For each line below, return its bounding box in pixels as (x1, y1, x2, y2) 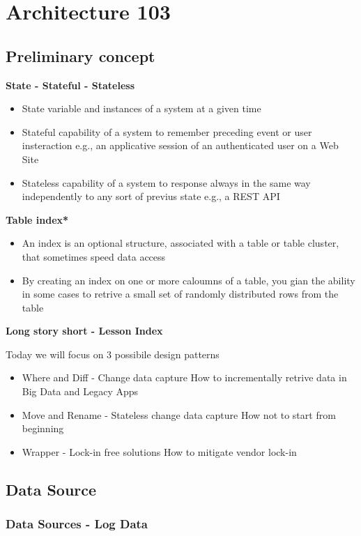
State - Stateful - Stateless (6, 77, 135, 92)
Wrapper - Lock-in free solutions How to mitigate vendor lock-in (22, 444, 297, 459)
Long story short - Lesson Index (6, 323, 163, 338)
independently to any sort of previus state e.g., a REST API (22, 189, 280, 204)
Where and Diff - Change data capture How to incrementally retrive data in (22, 370, 347, 385)
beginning (22, 421, 64, 436)
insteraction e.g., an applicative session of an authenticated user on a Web (22, 138, 339, 153)
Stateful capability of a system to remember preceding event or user (22, 124, 312, 139)
